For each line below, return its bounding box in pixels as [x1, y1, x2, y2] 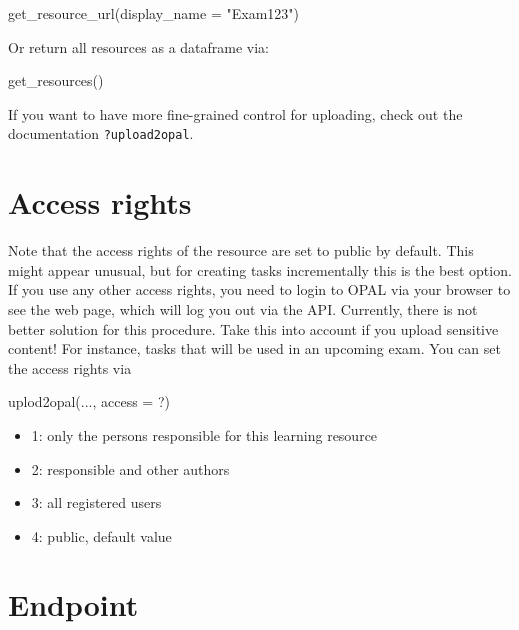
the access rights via [8, 357, 132, 378]
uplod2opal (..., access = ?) [8, 391, 170, 412]
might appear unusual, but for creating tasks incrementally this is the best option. [8, 259, 512, 280]
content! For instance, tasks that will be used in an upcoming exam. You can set [8, 338, 501, 359]
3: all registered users [31, 492, 162, 513]
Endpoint [8, 584, 139, 625]
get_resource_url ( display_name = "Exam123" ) [8, 3, 299, 23]
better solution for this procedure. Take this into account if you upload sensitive [8, 318, 499, 339]
